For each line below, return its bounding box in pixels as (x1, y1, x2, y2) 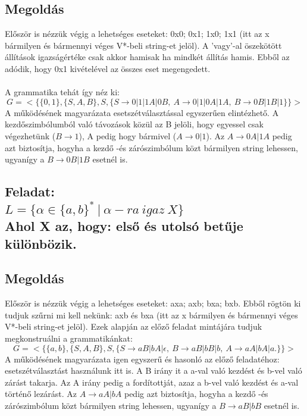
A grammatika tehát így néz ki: (5, 86, 120, 98)
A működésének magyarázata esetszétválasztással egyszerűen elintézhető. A (5, 106, 279, 118)
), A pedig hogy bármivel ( (79, 129, 177, 142)
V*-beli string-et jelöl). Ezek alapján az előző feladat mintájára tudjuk (5, 320, 262, 333)
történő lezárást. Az (5, 387, 77, 400)
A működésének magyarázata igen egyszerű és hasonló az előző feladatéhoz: (5, 352, 280, 365)
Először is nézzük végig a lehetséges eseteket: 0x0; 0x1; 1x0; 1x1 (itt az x (5, 27, 270, 40)
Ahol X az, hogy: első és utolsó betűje (5, 217, 243, 235)
